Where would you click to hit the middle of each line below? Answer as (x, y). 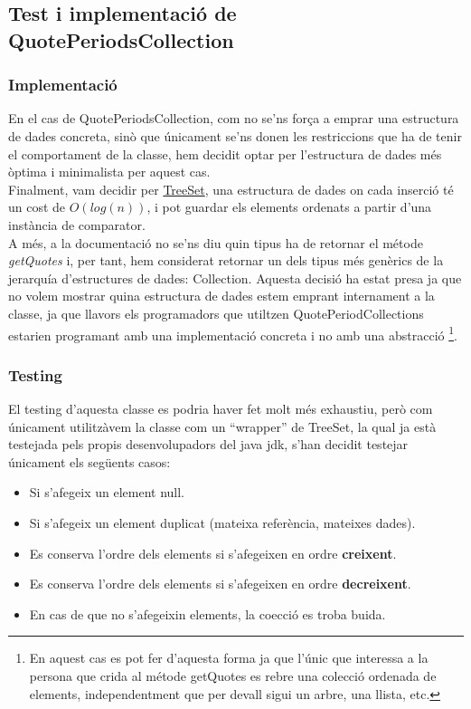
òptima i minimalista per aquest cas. (109, 172)
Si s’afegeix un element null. (107, 492)
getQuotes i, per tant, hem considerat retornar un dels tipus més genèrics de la (226, 260)
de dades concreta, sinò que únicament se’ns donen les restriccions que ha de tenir (235, 135)
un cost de (37, 207)
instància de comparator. (77, 224)
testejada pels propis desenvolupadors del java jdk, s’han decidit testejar (208, 444)
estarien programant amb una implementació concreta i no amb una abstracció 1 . (233, 333)
